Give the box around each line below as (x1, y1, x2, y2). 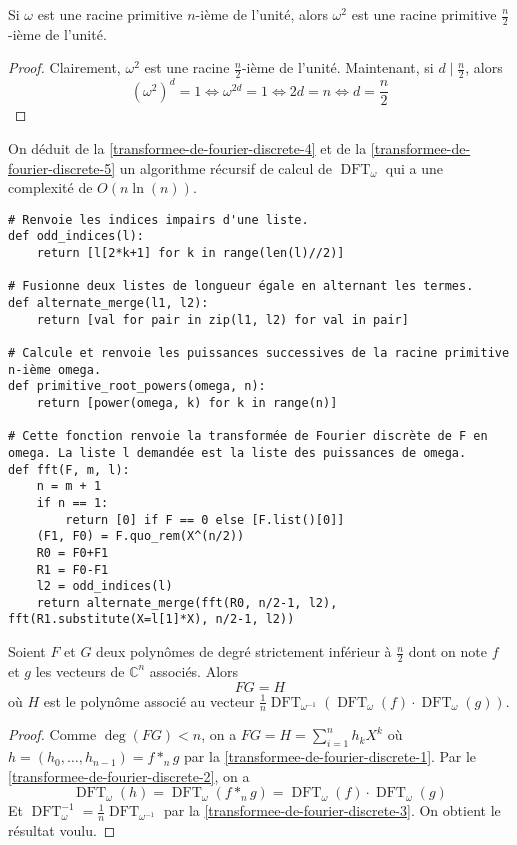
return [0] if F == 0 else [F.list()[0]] (65, 512, 345, 527)
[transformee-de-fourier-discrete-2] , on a (8, 765, 250, 786)
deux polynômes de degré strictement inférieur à (96, 641, 392, 662)
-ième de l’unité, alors (195, 4, 328, 24)
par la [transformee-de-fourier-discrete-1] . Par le (184, 746, 477, 767)
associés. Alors (149, 660, 239, 681)
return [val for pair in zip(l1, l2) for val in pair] (36, 312, 409, 327)
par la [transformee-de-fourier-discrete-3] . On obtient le (163, 800, 501, 821)
